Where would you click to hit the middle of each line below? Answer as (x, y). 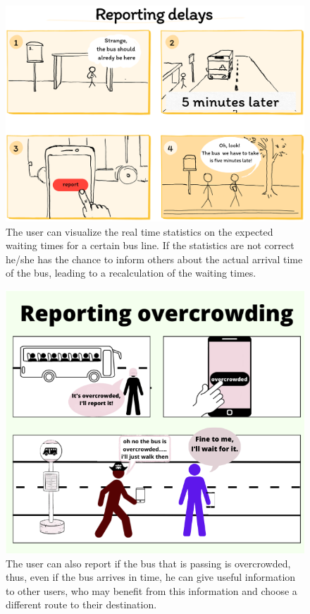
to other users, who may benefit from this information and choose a (151, 590)
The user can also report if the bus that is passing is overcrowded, (148, 563)
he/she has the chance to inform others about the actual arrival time (154, 259)
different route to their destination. (81, 604)
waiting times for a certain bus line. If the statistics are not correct (150, 245)
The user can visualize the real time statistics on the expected (139, 231)
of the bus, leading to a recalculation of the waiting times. (131, 273)
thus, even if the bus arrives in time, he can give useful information (151, 577)
